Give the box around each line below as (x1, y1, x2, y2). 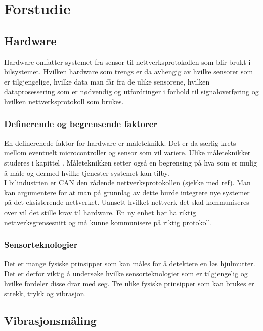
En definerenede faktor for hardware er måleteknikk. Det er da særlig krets (4, 137, 236, 148)
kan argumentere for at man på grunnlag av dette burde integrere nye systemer (4, 187, 250, 197)
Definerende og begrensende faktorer (4, 117, 158, 130)
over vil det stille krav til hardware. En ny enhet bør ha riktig (4, 206, 196, 217)
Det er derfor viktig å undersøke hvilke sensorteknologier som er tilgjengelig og (4, 268, 248, 278)
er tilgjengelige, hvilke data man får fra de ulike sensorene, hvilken (4, 76, 210, 87)
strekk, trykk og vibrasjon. (4, 288, 86, 299)
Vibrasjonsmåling (4, 313, 97, 328)
